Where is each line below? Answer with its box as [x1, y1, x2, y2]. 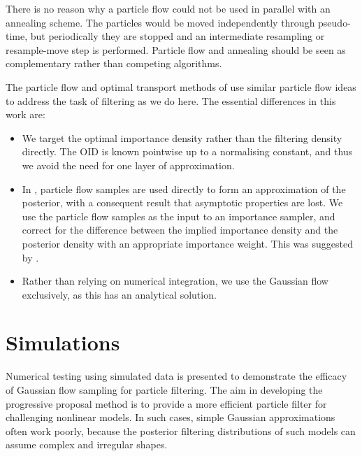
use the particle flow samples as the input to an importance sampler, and [22, 208, 335, 223]
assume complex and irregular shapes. [6, 437, 168, 452]
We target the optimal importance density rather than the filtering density [22, 130, 342, 145]
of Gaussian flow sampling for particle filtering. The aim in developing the [6, 383, 323, 397]
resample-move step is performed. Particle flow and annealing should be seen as [6, 42, 346, 57]
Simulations [6, 328, 120, 357]
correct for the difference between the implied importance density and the [22, 222, 338, 237]
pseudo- [318, 15, 351, 29]
